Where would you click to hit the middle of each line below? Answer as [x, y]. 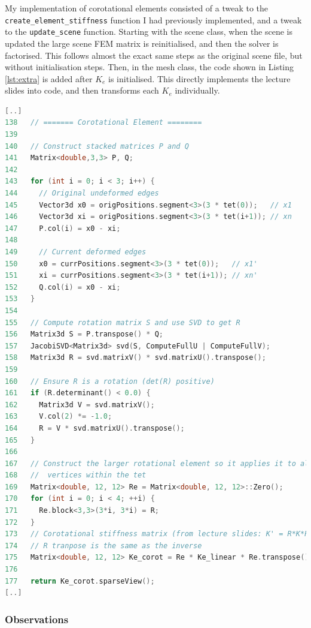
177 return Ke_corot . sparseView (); [80, 581]
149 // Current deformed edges [76, 252]
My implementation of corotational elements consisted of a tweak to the [137, 8]
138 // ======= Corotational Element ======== [103, 123]
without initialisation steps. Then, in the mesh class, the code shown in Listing [150, 67]
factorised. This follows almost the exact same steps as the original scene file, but [154, 55]
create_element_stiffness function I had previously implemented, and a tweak [153, 19]
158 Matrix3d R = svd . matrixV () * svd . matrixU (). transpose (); [135, 358]
